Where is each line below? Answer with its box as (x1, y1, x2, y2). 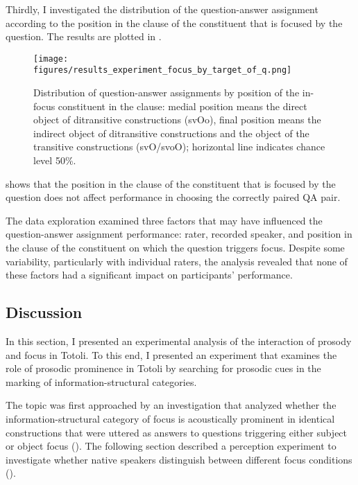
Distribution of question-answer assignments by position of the (33, 85, 300, 100)
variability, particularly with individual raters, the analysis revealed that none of (6, 254, 348, 268)
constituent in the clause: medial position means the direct (58, 98, 307, 113)
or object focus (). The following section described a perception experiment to (6, 439, 336, 453)
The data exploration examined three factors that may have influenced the (6, 213, 323, 227)
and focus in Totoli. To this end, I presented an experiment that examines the (6, 347, 337, 362)
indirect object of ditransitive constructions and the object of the (33, 125, 309, 140)
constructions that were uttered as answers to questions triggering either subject (6, 425, 348, 439)
